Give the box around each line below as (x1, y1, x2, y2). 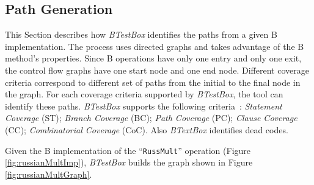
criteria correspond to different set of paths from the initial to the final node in (5, 75, 301, 88)
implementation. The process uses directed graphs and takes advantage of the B (5, 40, 304, 52)
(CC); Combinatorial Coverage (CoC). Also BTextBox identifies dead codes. (5, 123, 288, 136)
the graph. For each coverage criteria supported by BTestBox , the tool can (5, 88, 283, 100)
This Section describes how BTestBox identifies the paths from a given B (5, 28, 277, 41)
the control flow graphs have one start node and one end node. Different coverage (5, 63, 309, 76)
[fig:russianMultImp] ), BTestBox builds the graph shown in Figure (5, 156, 253, 169)
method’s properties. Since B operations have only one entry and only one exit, (5, 52, 302, 65)
